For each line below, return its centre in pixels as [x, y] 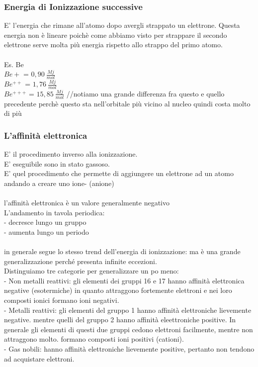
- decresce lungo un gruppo [45, 222]
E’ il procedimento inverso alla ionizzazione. [71, 154]
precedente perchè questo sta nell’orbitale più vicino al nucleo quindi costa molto [127, 103]
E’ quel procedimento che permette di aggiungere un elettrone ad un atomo [119, 173]
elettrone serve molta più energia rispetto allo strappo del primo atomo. [113, 45]
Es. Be [14, 64]
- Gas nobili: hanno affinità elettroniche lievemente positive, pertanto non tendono [129, 348]
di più [13, 113]
